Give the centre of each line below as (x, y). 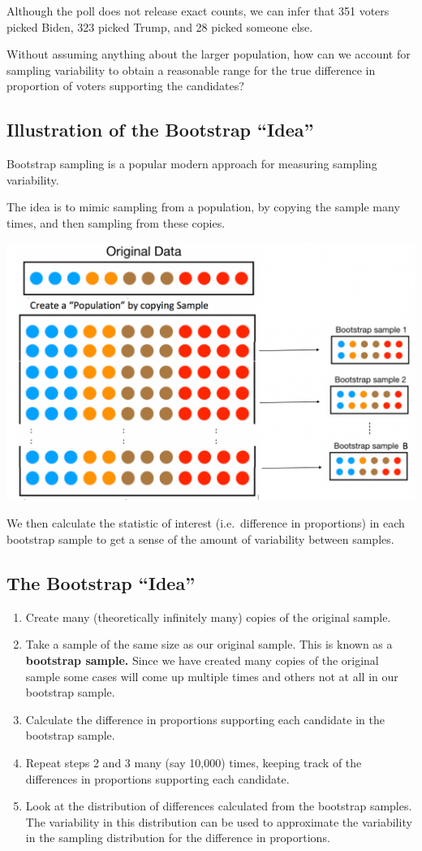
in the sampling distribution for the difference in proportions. (178, 838)
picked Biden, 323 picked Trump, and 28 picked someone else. (160, 26)
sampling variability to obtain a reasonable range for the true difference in (191, 69)
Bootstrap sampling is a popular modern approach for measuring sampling (192, 164)
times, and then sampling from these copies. (116, 222)
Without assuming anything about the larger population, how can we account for (209, 54)
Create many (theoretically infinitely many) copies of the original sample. (208, 617)
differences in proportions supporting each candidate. (157, 778)
